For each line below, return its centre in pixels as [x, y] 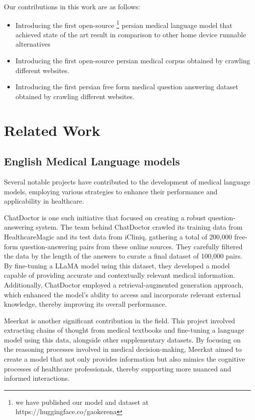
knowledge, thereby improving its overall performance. [86, 304]
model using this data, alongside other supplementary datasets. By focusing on [122, 339]
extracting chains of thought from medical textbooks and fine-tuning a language [124, 330]
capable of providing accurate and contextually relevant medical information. [120, 275]
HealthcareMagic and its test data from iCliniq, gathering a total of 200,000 [118, 236]
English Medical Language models [92, 161]
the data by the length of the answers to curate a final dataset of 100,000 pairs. [123, 256]
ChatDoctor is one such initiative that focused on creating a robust [105, 217]
